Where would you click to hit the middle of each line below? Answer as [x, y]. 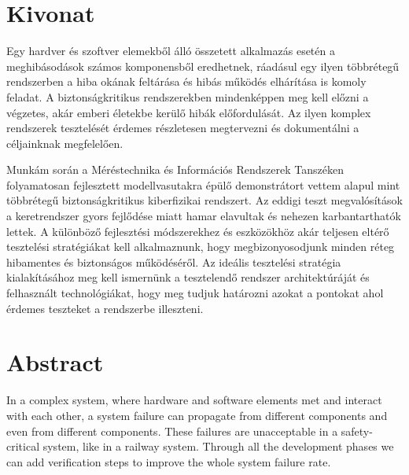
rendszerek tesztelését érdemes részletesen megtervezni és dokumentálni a [183, 128]
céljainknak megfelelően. [65, 143]
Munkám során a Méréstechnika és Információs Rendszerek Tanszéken [175, 169]
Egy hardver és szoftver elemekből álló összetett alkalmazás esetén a [171, 51]
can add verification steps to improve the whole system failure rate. [169, 461]
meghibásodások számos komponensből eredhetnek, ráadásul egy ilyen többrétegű [203, 66]
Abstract [55, 362]
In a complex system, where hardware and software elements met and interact [194, 400]
